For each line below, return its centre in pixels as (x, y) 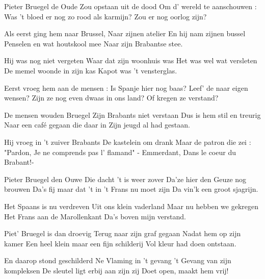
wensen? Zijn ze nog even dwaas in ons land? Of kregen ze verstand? (111, 98)
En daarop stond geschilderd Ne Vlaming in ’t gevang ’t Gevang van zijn (118, 260)
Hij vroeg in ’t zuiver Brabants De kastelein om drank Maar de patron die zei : (128, 142)
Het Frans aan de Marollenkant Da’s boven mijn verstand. (95, 216)
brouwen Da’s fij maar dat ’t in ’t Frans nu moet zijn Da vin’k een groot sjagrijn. (131, 189)
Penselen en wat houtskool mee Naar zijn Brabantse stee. (94, 43)
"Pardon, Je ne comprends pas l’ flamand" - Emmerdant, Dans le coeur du (120, 152)
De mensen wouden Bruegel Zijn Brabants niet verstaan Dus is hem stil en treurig (132, 115)
